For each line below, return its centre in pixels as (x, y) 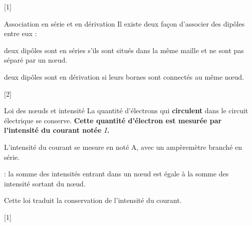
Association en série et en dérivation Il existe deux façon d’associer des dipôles (124, 23)
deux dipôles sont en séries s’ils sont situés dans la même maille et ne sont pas (124, 50)
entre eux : (21, 33)
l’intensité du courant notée (53, 130)
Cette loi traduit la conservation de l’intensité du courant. (93, 200)
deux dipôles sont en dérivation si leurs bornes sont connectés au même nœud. (124, 76)
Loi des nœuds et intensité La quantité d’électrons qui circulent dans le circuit (126, 110)
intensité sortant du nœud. (45, 183)
